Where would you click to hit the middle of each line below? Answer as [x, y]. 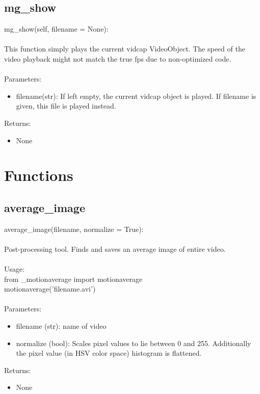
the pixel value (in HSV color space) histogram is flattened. [109, 353]
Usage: [15, 269]
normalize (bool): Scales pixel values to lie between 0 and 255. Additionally [134, 343]
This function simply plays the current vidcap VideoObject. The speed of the [125, 49]
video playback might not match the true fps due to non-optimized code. [118, 58]
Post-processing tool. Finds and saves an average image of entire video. [115, 248]
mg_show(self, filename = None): [56, 29]
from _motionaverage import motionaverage [73, 279]
